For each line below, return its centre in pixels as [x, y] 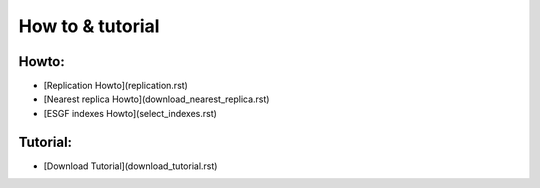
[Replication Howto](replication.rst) [116, 86]
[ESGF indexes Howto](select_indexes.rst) [130, 113]
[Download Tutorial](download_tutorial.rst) [130, 166]
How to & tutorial [89, 26]
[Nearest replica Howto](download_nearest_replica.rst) [156, 99]
